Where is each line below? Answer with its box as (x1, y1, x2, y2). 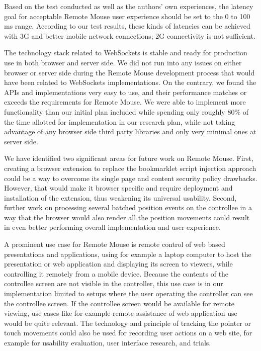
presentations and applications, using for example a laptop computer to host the (4, 248, 251, 259)
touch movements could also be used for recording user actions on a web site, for (4, 327, 252, 338)
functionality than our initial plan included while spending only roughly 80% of (4, 106, 248, 117)
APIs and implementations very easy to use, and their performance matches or (4, 86, 247, 97)
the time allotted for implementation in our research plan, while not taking (4, 116, 235, 127)
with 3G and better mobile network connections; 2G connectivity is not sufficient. (4, 30, 255, 41)
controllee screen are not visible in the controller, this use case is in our (4, 278, 223, 289)
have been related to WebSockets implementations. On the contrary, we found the (4, 77, 256, 87)
